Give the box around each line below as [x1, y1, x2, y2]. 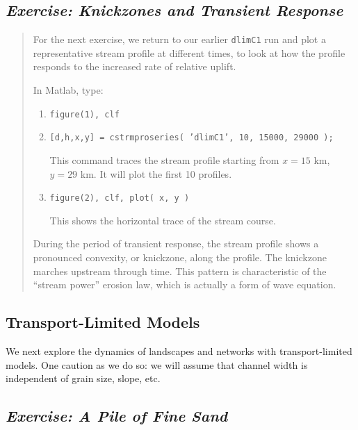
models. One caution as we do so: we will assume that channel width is [6, 357, 308, 372]
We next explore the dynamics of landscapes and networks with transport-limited [6, 343, 352, 358]
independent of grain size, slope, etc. [6, 371, 161, 386]
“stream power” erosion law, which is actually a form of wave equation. [33, 277, 336, 292]
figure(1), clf [49, 109, 120, 119]
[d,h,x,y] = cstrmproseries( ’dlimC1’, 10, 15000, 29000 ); [49, 133, 334, 143]
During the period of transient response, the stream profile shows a [33, 236, 319, 251]
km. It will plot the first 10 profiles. [80, 166, 232, 181]
